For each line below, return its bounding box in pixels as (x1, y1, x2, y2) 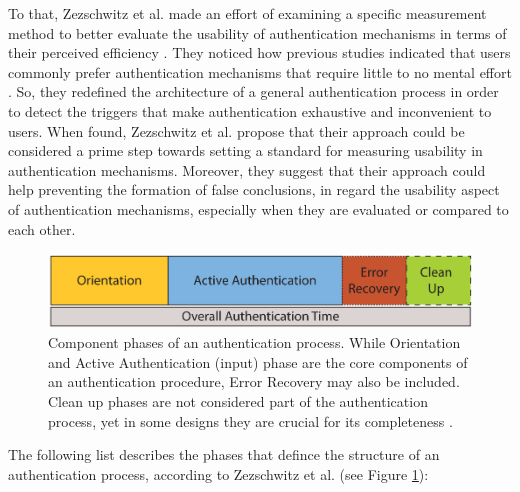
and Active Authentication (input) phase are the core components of (48, 351, 468, 372)
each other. (8, 218, 76, 239)
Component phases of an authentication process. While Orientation (48, 332, 461, 353)
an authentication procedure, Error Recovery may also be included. (48, 371, 460, 392)
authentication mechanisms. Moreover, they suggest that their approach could (8, 159, 486, 180)
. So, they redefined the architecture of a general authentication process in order (8, 81, 499, 102)
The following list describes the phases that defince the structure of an (8, 444, 440, 465)
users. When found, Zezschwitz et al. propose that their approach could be (8, 120, 465, 141)
